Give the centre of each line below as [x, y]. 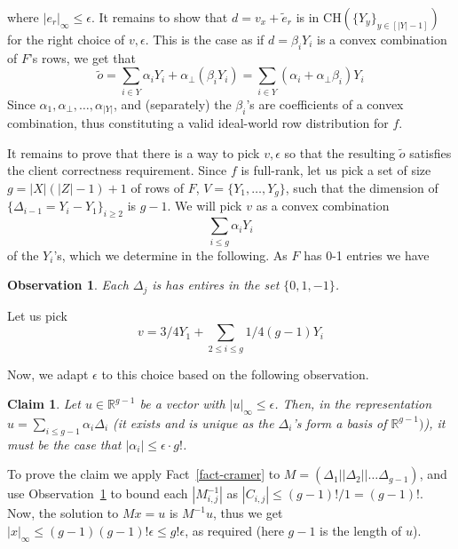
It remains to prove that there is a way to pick [134, 152]
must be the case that [64, 444]
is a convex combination [382, 39]
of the [23, 255]
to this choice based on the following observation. [235, 374]
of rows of [158, 188]
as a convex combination [323, 206]
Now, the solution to [63, 513]
